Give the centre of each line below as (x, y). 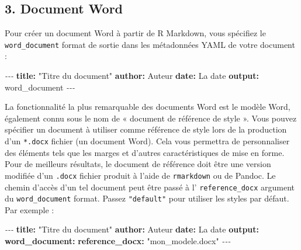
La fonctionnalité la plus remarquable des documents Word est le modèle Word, (148, 107)
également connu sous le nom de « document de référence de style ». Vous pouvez (151, 118)
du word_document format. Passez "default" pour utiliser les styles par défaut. (147, 198)
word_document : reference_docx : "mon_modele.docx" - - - (118, 241)
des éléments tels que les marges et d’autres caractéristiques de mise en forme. (145, 152)
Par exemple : (30, 209)
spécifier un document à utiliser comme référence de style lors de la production (146, 129)
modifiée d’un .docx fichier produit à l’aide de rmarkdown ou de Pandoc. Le (140, 175)
